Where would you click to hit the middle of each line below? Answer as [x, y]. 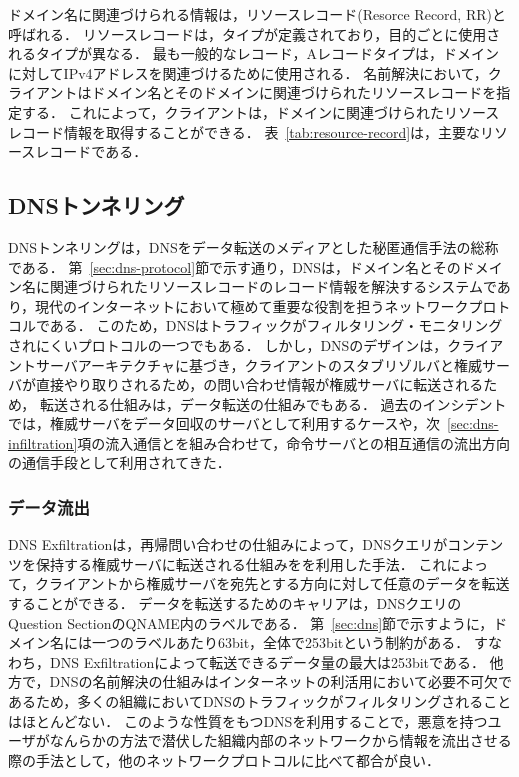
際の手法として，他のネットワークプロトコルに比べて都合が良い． [224, 759]
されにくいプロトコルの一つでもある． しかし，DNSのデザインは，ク [235, 344]
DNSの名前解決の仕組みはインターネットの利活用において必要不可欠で [280, 681]
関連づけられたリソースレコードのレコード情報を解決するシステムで [273, 286]
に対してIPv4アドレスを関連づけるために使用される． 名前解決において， [248, 72]
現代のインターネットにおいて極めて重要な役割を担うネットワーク [252, 305]
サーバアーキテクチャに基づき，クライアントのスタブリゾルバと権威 [258, 364]
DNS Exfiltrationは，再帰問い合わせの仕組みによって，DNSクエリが [228, 544]
